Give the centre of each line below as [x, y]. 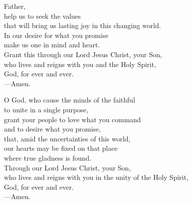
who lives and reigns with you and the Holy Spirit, [80, 64]
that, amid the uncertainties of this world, [67, 138]
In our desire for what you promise [56, 35]
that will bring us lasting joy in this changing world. [82, 25]
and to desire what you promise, [53, 129]
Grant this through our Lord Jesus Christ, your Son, [83, 54]
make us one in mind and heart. [52, 45]
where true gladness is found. [48, 157]
